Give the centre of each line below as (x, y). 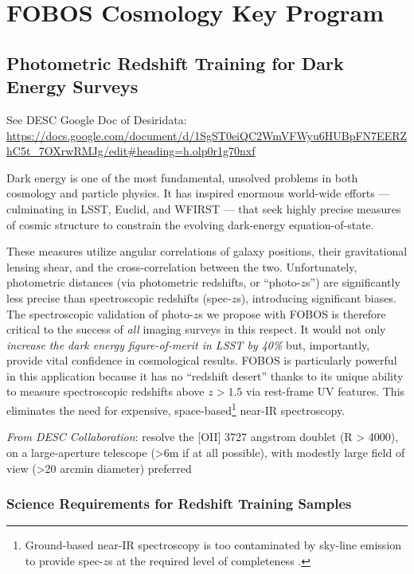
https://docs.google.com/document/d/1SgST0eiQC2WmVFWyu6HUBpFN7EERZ (207, 135)
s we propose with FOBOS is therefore (292, 313)
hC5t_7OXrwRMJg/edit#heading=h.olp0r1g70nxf (131, 151)
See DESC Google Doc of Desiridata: (97, 119)
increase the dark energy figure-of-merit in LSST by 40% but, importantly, (188, 344)
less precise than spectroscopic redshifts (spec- (119, 297)
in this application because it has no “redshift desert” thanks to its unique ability (205, 375)
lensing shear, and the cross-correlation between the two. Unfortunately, (182, 266)
